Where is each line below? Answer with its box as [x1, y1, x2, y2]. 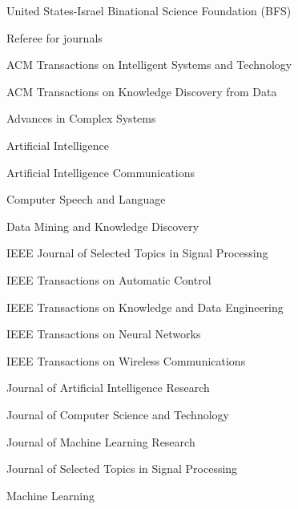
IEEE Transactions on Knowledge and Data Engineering [6, 298, 284, 315]
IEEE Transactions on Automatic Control [6, 271, 211, 288]
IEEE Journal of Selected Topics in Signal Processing [6, 244, 268, 261]
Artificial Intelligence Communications [6, 164, 195, 180]
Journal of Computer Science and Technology [6, 406, 229, 422]
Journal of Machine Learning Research [6, 433, 195, 450]
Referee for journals [6, 29, 103, 46]
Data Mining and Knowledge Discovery [6, 217, 199, 234]
